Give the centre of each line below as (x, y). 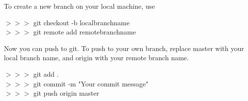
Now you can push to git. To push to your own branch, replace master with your (124, 48)
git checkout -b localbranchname (81, 22)
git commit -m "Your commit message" (91, 83)
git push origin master (66, 93)
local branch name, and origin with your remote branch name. (96, 58)
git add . (46, 74)
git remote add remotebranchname (84, 32)
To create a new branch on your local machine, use (80, 6)
